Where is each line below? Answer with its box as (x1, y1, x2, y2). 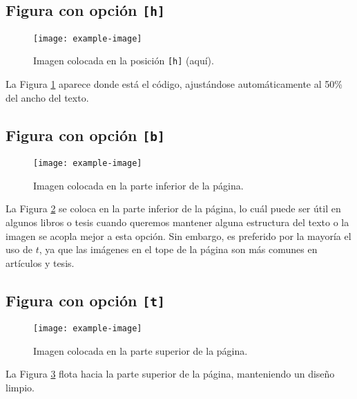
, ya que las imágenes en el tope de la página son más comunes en (39, 242, 318, 257)
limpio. (6, 380, 35, 394)
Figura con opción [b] (6, 124, 165, 145)
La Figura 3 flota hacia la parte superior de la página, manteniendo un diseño (6, 366, 335, 381)
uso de (6, 242, 32, 257)
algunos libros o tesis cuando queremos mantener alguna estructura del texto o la (6, 214, 349, 229)
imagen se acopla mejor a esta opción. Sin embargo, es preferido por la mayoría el (6, 228, 351, 243)
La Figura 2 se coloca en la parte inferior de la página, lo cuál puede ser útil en (6, 201, 341, 216)
